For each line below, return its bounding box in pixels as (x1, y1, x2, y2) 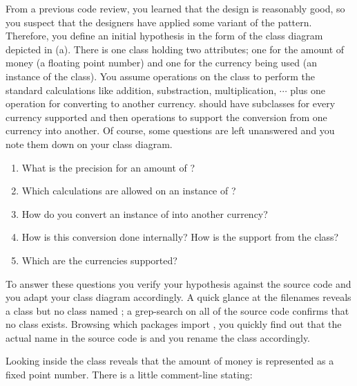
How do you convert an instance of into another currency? (21, 206, 268, 221)
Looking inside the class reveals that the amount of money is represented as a (6, 353, 334, 368)
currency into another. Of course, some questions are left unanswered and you (6, 123, 335, 138)
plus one (290, 82, 325, 97)
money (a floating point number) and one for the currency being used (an (6, 55, 317, 70)
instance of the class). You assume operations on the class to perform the (6, 68, 315, 83)
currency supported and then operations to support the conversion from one (6, 109, 327, 124)
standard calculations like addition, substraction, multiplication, (6, 82, 277, 97)
